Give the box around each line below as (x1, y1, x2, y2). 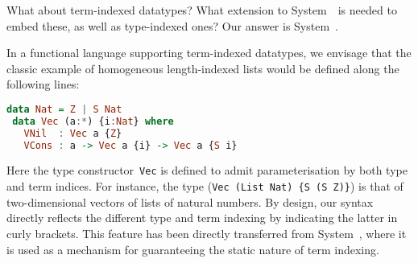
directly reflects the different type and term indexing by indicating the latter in (6, 209, 398, 226)
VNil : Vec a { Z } (23, 127, 122, 139)
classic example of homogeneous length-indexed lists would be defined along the (6, 60, 399, 76)
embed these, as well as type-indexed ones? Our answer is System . (6, 17, 338, 34)
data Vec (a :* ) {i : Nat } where (12, 115, 174, 127)
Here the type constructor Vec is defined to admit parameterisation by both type (6, 162, 408, 179)
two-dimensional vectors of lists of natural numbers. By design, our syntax (6, 193, 374, 210)
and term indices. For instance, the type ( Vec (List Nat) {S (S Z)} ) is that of (6, 178, 404, 195)
